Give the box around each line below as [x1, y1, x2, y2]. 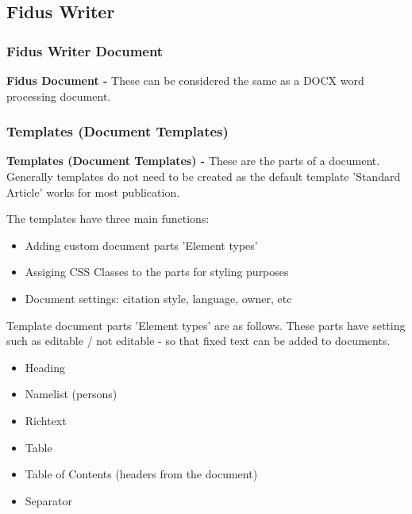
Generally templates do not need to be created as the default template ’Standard [6, 168, 401, 184]
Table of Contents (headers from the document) [25, 466, 258, 482]
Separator [25, 492, 73, 508]
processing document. [6, 87, 111, 104]
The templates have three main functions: [6, 210, 210, 227]
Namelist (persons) [25, 385, 117, 402]
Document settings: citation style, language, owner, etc [25, 290, 292, 306]
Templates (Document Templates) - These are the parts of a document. [6, 152, 380, 169]
